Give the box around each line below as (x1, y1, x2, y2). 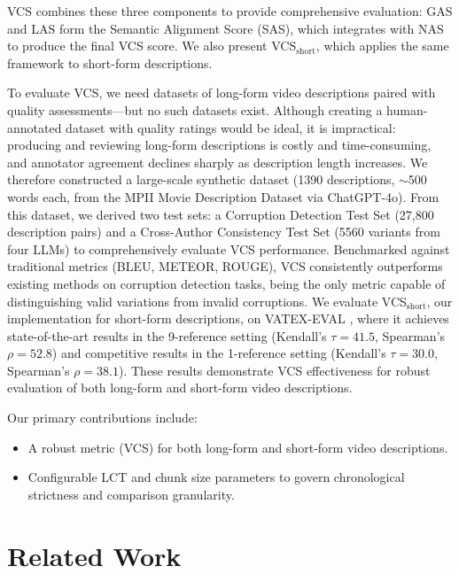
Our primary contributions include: (7, 408, 198, 427)
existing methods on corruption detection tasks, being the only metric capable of (7, 274, 446, 292)
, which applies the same (315, 36, 449, 55)
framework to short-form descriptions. (7, 53, 213, 72)
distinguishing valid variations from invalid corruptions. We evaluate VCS (7, 291, 407, 310)
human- (386, 100, 428, 119)
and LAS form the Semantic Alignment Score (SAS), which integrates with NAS (7, 19, 444, 37)
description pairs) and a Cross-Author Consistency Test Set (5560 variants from (7, 222, 440, 241)
